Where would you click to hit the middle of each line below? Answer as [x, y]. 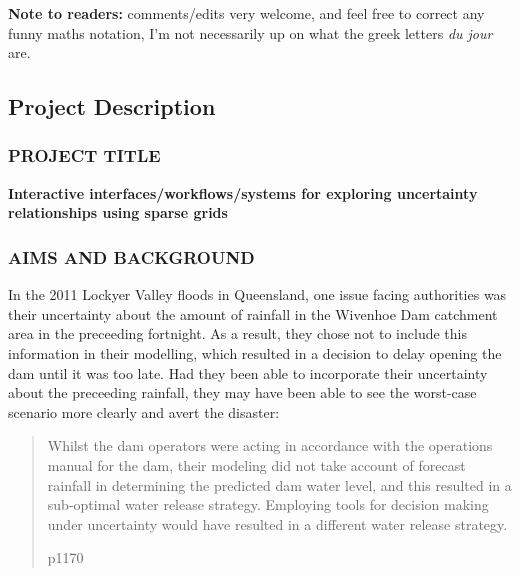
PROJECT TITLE [84, 155]
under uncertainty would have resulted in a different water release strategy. [277, 523]
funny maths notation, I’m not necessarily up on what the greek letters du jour [250, 32]
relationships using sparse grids [118, 212]
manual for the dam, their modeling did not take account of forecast [256, 464]
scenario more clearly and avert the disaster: [144, 411]
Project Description [112, 106]
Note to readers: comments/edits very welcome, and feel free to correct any [246, 13]
